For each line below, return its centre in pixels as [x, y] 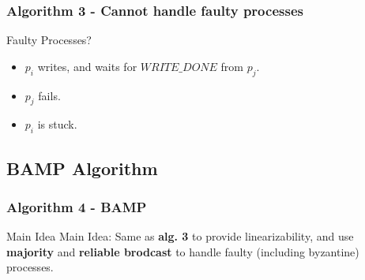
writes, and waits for [87, 66]
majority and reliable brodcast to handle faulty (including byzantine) [183, 251]
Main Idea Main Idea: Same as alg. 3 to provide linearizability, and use [180, 236]
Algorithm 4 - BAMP [77, 206]
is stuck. [57, 124]
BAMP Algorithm [82, 168]
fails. [49, 95]
